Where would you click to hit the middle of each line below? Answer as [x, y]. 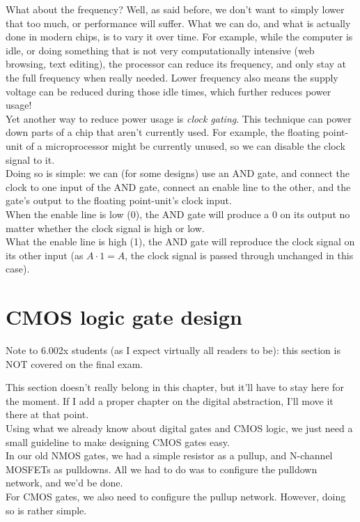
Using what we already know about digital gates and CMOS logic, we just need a [179, 428]
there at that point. [47, 414]
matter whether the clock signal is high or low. [105, 228]
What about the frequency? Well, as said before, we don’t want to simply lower [175, 9]
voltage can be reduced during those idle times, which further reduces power [169, 91]
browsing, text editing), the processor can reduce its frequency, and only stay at [176, 64]
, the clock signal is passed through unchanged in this [239, 255]
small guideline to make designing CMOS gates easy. [118, 442]
